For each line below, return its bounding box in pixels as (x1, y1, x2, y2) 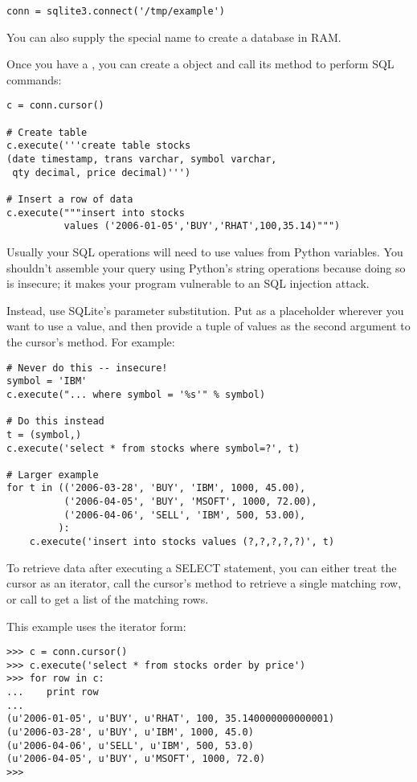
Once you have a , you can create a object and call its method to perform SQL (6, 55, 395, 72)
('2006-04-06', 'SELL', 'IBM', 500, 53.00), (63, 509, 306, 521)
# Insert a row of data (6, 194, 133, 206)
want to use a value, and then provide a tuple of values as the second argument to (6, 317, 411, 334)
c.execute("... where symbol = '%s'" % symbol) (6, 388, 266, 400)
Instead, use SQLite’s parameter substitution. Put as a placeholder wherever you (6, 301, 404, 318)
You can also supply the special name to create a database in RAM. (6, 28, 341, 45)
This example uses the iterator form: (6, 617, 186, 634)
